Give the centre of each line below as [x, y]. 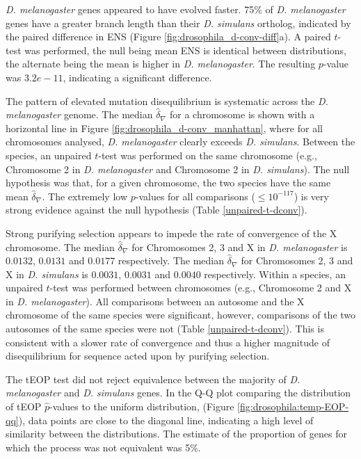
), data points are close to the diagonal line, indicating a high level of [166, 420]
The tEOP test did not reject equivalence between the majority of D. [153, 379]
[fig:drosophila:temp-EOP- [293, 406]
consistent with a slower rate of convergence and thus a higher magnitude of [168, 342]
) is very [311, 196]
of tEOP [24, 406]
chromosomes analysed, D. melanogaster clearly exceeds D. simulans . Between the [180, 142]
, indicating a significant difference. [137, 77]
